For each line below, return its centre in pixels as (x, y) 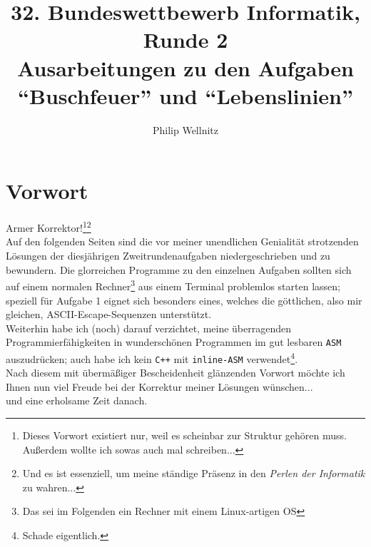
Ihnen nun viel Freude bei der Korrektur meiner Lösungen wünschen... (159, 386)
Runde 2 (185, 40)
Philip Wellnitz (185, 129)
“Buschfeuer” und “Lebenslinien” (185, 95)
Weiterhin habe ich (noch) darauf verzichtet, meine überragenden (149, 328)
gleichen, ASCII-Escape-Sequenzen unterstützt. (109, 314)
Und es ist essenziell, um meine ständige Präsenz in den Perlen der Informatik (194, 473)
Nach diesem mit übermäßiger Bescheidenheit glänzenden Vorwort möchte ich (176, 373)
